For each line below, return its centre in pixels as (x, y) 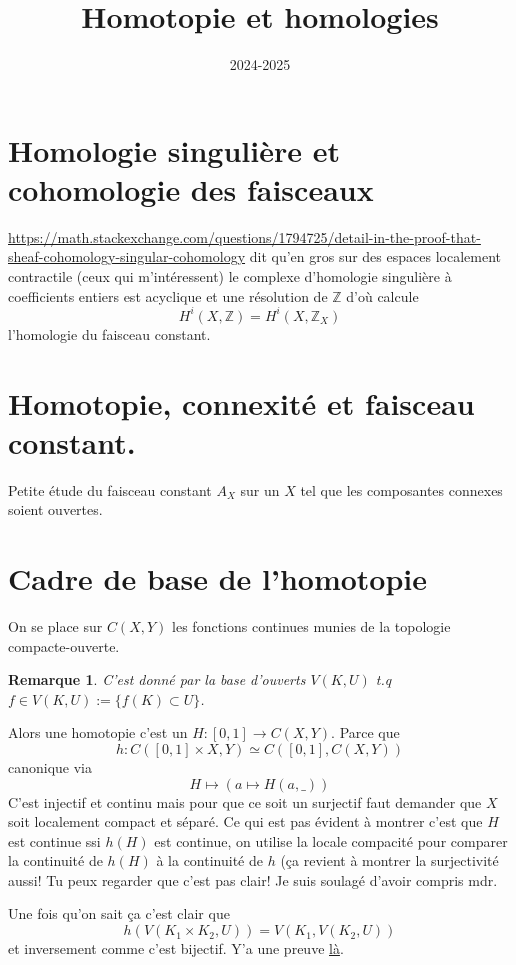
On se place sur (55, 625)
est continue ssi (54, 840)
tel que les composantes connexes (401, 489)
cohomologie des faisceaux (191, 188)
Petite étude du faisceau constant (110, 489)
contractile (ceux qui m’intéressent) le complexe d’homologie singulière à (230, 276)
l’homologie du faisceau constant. (109, 333)
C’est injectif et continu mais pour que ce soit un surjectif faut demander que (245, 801)
